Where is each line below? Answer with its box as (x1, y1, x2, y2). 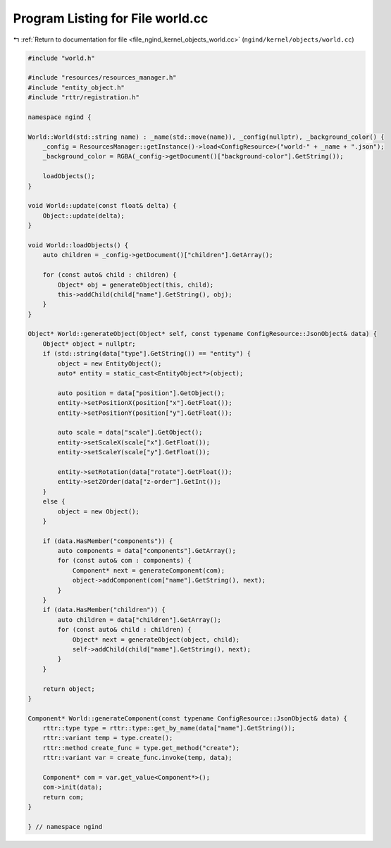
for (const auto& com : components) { (57, 556, 192, 565)
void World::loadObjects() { (27, 241, 129, 249)
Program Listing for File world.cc (13, 11, 209, 26)
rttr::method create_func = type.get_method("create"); (42, 744, 240, 752)
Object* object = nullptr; (42, 339, 137, 348)
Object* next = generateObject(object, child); (72, 635, 240, 644)
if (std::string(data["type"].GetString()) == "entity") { (42, 349, 252, 358)
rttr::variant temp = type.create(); (42, 734, 173, 742)
